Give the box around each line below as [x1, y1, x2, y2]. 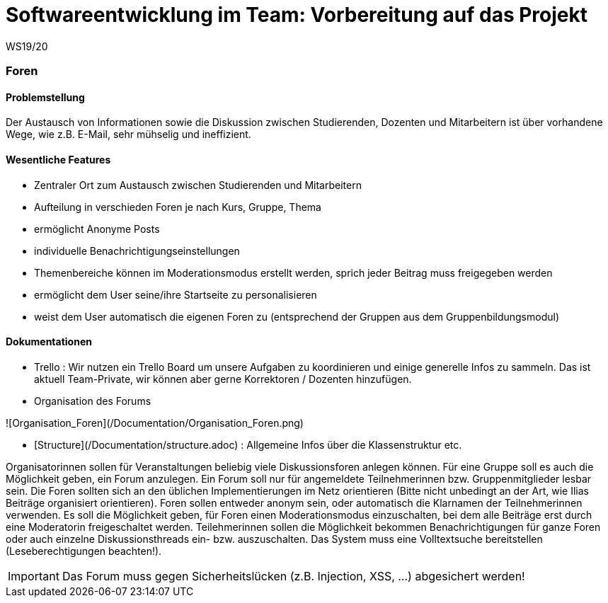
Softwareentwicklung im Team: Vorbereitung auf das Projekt [6, 3, 588, 27]
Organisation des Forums [34, 394, 151, 407]
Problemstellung [6, 91, 85, 103]
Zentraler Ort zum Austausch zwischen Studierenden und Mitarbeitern [34, 178, 362, 191]
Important [8, 568, 59, 583]
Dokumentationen [6, 335, 92, 348]
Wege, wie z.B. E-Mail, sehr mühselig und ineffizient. [6, 128, 251, 141]
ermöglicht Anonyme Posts [34, 222, 160, 235]
